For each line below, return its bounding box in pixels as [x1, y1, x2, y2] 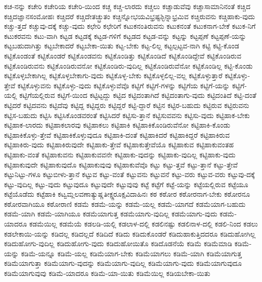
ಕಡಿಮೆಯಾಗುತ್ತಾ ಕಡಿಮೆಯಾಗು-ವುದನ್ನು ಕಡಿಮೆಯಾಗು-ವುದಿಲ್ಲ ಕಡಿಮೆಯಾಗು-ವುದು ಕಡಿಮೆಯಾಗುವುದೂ [4, 258, 242, 268]
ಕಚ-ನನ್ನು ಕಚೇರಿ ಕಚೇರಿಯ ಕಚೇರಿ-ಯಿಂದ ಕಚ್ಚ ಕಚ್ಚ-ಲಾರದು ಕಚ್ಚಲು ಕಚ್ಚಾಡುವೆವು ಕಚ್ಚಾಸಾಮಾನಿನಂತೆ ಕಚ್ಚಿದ [4, 1, 250, 11]
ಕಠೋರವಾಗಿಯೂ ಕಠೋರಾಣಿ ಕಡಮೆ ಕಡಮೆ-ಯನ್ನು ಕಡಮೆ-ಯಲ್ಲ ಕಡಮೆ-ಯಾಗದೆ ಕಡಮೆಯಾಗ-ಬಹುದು [4, 198, 246, 209]
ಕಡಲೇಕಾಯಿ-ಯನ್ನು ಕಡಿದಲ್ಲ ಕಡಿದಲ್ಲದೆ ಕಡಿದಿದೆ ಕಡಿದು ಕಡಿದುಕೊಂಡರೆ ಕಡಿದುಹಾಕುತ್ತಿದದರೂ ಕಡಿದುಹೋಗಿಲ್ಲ [4, 228, 256, 239]
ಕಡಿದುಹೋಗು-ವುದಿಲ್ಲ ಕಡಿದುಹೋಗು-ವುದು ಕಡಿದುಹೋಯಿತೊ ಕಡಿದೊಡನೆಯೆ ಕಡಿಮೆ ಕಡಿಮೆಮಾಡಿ [4, 238, 232, 249]
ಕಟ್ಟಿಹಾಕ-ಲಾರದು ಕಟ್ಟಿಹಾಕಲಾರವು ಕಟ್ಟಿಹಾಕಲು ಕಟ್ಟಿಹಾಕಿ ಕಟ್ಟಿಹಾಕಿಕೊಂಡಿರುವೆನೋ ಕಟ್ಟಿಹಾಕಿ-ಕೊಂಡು [4, 120, 230, 130]
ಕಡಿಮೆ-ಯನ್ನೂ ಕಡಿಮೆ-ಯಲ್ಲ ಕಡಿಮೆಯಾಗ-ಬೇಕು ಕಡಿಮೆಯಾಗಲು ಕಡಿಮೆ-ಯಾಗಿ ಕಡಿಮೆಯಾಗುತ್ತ [21, 248, 242, 258]
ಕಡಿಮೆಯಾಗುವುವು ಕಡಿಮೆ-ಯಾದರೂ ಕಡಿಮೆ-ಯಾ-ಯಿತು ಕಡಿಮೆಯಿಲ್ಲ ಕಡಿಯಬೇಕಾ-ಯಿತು [4, 268, 211, 278]
